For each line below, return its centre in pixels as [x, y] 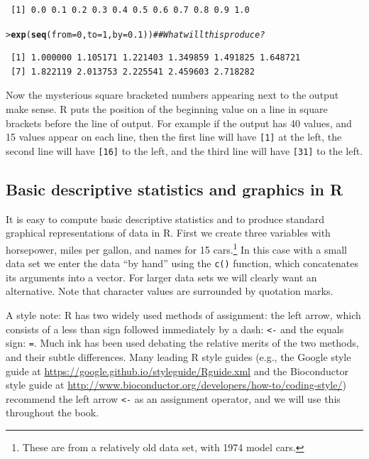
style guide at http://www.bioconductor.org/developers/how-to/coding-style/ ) [176, 385]
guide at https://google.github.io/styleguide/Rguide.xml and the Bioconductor [177, 371]
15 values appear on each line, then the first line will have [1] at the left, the [174, 137]
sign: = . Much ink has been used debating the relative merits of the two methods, [182, 343]
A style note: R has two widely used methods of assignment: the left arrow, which [183, 315]
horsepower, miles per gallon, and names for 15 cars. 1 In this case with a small [176, 248]
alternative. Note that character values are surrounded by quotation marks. [170, 291]
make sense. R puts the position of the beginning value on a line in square [167, 109]
